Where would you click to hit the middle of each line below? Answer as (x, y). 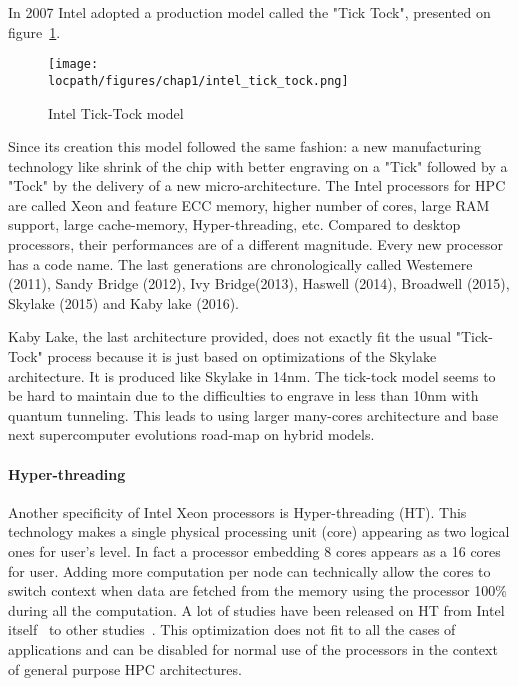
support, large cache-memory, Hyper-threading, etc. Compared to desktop (234, 224)
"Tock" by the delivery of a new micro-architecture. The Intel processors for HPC (257, 185)
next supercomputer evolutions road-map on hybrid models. (191, 434)
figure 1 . (34, 31)
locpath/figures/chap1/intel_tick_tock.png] (198, 80)
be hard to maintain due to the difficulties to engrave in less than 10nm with (243, 395)
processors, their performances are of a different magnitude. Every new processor (255, 244)
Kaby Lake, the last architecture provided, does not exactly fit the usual (230, 336)
